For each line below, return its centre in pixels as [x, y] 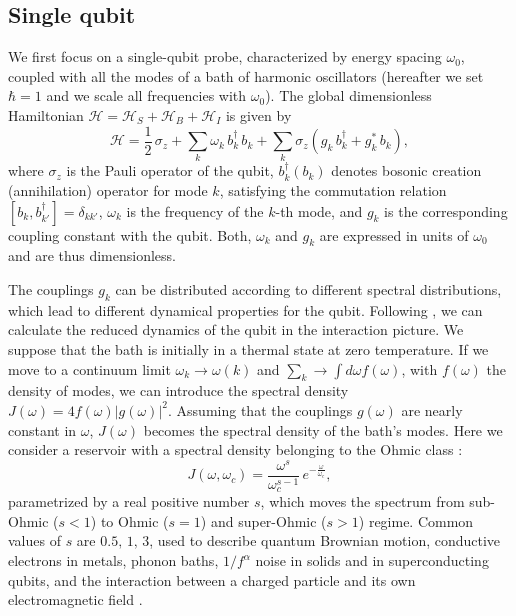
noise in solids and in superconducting [372, 560]
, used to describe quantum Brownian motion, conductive [325, 540]
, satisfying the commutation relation [333, 189]
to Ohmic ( [134, 520]
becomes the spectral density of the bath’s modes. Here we [323, 429]
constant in [42, 429]
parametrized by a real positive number [129, 501]
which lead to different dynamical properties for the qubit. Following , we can [245, 309]
